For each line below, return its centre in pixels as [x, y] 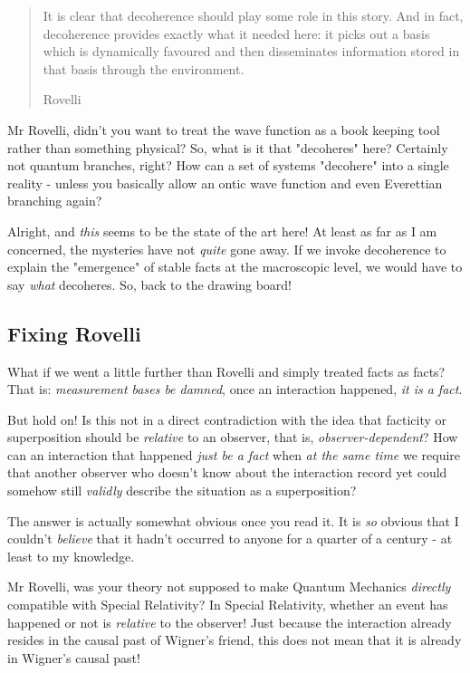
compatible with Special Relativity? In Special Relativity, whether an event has [228, 605]
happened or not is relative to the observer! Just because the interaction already [230, 622]
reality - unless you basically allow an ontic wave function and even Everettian [225, 183]
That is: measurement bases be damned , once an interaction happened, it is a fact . [235, 389]
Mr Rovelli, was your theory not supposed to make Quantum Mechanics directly [229, 586]
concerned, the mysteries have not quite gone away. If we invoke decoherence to [227, 249]
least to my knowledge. [71, 556]
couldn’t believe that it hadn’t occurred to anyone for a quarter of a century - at [230, 538]
